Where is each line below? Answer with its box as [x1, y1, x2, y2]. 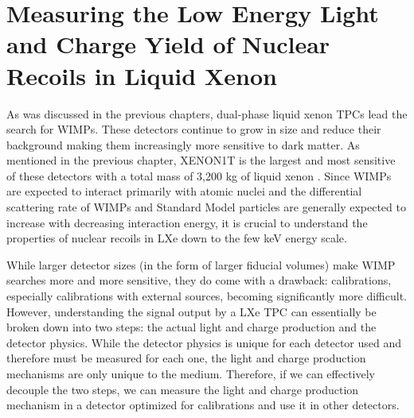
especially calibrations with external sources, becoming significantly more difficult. [6, 288, 407, 304]
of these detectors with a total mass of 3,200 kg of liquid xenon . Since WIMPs [6, 167, 392, 184]
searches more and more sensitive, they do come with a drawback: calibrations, [6, 272, 392, 288]
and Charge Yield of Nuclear [6, 28, 330, 60]
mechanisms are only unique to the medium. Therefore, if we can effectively [6, 366, 375, 381]
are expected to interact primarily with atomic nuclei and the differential [6, 183, 362, 199]
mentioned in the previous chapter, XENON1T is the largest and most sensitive [6, 152, 396, 168]
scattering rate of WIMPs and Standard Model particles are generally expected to [6, 199, 406, 215]
